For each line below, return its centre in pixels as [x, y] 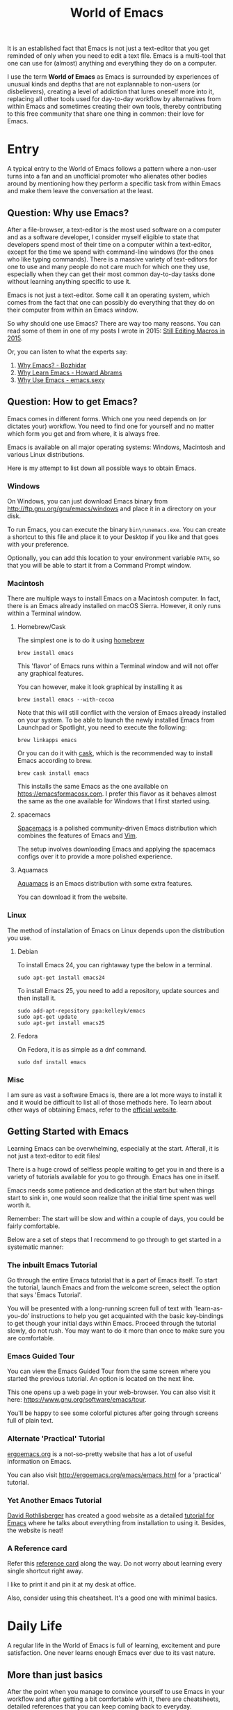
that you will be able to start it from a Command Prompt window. [99, 566]
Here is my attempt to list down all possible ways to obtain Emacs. [102, 468]
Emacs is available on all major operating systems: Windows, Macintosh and [116, 447]
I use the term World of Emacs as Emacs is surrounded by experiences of [113, 77]
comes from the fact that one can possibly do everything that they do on [111, 302]
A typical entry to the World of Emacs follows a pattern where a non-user [112, 169]
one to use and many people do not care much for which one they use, [109, 266]
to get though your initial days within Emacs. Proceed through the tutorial [112, 1324]
